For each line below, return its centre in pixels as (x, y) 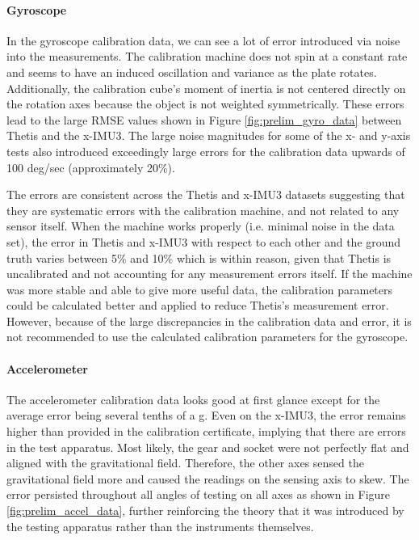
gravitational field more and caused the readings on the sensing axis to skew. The (208, 478)
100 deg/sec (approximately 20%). (91, 167)
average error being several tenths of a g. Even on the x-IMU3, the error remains (206, 415)
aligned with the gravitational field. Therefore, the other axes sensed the (185, 463)
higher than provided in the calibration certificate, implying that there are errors (206, 431)
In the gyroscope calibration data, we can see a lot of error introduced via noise (203, 40)
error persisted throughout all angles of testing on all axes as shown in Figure (199, 494)
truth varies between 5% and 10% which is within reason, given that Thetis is (199, 257)
